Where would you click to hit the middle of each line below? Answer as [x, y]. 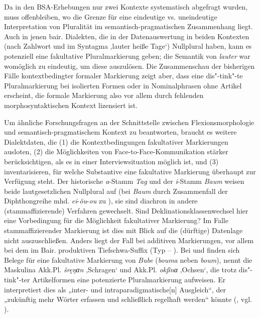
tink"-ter [17, 280]
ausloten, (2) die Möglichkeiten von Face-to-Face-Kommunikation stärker [116, 151]
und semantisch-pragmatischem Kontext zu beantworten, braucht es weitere [120, 132]
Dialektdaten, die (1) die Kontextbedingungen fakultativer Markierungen [116, 141]
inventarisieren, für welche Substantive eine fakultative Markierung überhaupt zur [130, 171]
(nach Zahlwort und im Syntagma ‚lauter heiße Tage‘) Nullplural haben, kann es [128, 46]
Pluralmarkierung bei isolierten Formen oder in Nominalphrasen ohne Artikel [123, 85]
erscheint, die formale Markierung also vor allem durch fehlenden [104, 95]
